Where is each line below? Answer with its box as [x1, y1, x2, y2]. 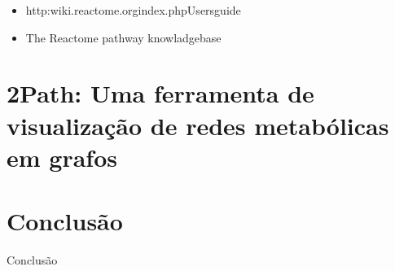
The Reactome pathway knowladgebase [25, 28, 222, 46]
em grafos [7, 140, 117, 173]
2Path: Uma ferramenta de [7, 76, 314, 110]
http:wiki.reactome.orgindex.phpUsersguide [25, 2, 241, 18]
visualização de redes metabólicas [7, 108, 389, 142]
